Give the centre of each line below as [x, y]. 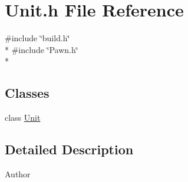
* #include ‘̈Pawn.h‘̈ [42, 49]
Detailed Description [69, 149]
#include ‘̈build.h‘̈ [37, 38]
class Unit [23, 118]
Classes [27, 93]
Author [18, 173]
